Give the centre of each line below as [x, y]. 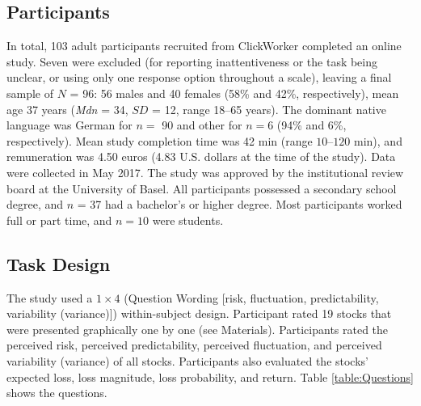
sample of [30, 93]
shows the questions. [57, 393]
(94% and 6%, [312, 125]
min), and [378, 140]
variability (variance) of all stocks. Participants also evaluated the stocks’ [187, 360]
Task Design [59, 263]
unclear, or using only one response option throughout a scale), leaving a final [199, 77]
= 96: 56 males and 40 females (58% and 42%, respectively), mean [234, 93]
